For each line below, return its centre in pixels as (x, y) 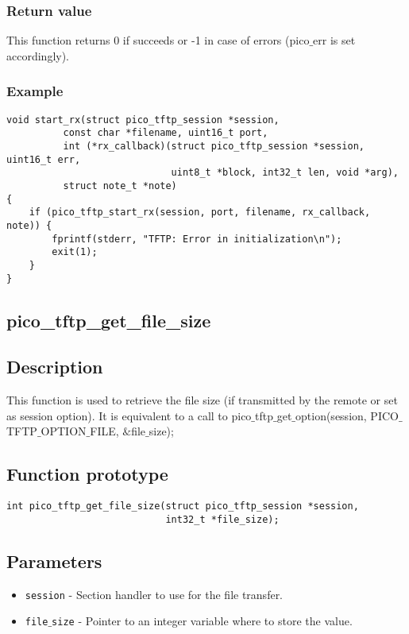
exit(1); (75, 252)
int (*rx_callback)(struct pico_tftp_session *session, (214, 146)
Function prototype (87, 474)
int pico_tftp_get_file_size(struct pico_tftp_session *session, (183, 506)
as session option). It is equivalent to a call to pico (129, 415)
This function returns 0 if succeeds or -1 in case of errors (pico (158, 40)
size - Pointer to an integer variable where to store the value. (202, 621)
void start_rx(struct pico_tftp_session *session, (143, 120)
